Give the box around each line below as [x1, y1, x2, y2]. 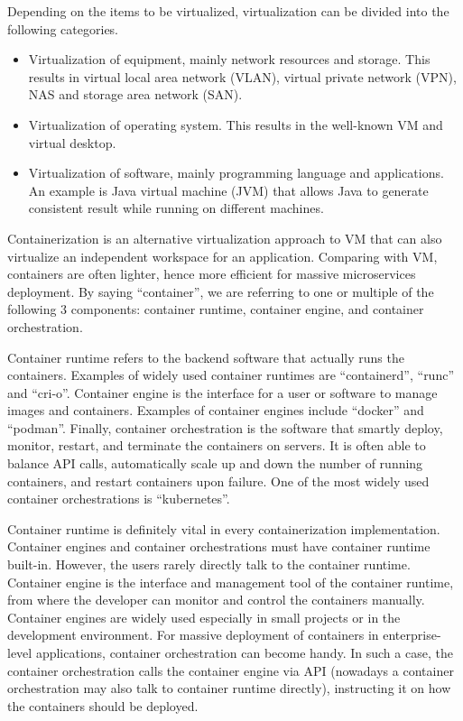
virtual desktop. [28, 133, 116, 152]
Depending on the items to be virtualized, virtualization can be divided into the [7, 2, 449, 20]
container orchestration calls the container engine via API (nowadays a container [7, 661, 454, 679]
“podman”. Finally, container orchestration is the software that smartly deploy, [7, 418, 443, 437]
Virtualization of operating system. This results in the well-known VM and [28, 115, 443, 134]
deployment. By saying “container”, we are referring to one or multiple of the [7, 282, 434, 300]
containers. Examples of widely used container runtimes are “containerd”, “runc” [7, 365, 455, 384]
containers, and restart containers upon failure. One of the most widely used [7, 471, 430, 490]
